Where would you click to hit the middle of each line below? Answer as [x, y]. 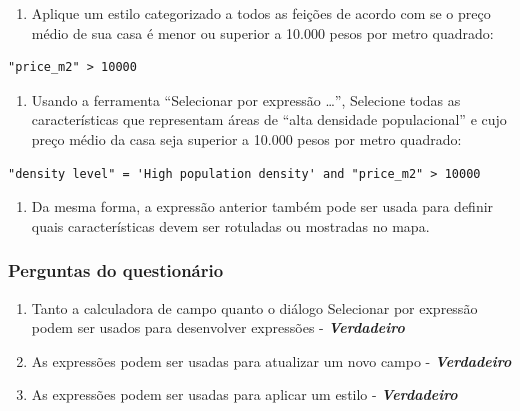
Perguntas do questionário [116, 270]
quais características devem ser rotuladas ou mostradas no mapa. [230, 225]
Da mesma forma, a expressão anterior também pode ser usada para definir [262, 206]
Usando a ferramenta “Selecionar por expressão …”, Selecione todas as [246, 99]
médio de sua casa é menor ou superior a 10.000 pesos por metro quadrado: [262, 32]
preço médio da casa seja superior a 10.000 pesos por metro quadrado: [246, 138]
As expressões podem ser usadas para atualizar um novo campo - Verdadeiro [271, 360]
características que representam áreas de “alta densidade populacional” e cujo [269, 119]
